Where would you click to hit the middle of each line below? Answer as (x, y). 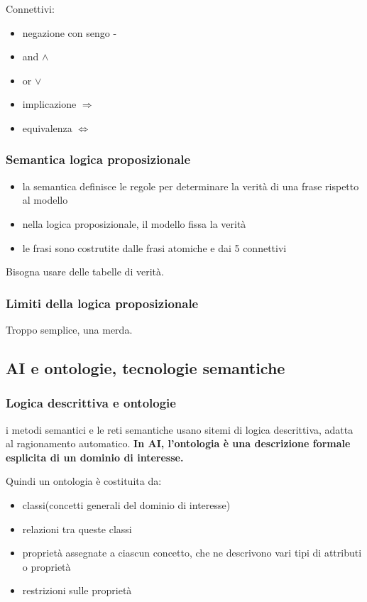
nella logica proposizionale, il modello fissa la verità (134, 223)
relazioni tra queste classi (77, 529)
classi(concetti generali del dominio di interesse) (126, 504)
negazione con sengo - (70, 32)
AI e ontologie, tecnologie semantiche (146, 367)
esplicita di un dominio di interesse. (95, 457)
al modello (45, 200)
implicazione (49, 104)
